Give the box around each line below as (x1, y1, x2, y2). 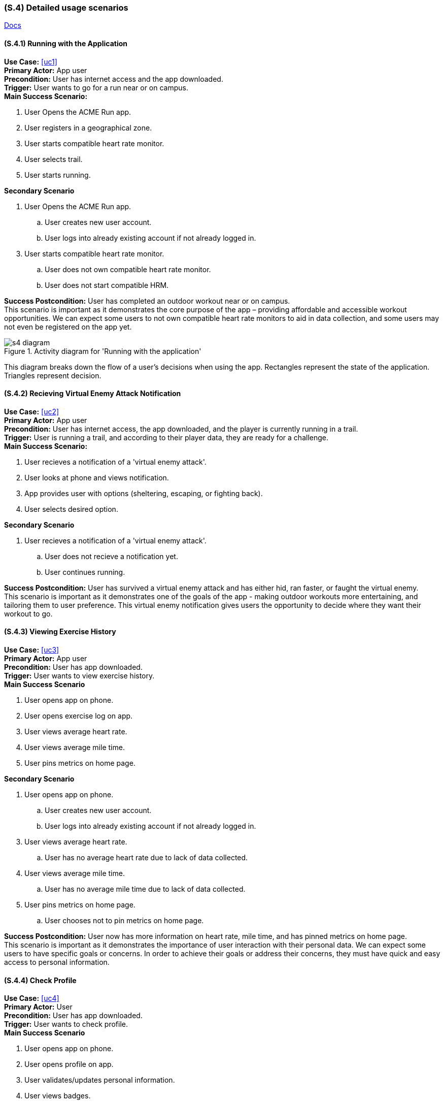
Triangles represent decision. (4, 371, 101, 380)
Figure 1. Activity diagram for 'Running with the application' (4, 346, 201, 355)
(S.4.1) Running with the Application (4, 39, 128, 48)
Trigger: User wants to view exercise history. (4, 671, 155, 680)
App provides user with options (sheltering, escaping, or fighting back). (24, 489, 263, 498)
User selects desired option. (24, 504, 118, 513)
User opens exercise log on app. (24, 711, 133, 721)
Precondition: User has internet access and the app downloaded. (4, 74, 223, 83)
